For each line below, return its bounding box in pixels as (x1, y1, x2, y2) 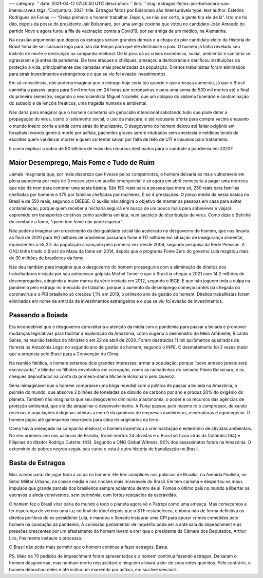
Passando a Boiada (9, 311, 68, 319)
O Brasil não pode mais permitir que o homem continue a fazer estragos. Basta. (9, 544, 169, 550)
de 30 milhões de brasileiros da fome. (9, 255, 85, 261)
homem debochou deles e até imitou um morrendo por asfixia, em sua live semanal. (9, 567, 177, 573)
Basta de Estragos (9, 459, 66, 467)
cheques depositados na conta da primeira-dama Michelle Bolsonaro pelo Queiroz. (9, 373, 176, 380)
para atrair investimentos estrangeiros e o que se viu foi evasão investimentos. (9, 71, 167, 77)
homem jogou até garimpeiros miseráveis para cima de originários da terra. (9, 417, 160, 423)
